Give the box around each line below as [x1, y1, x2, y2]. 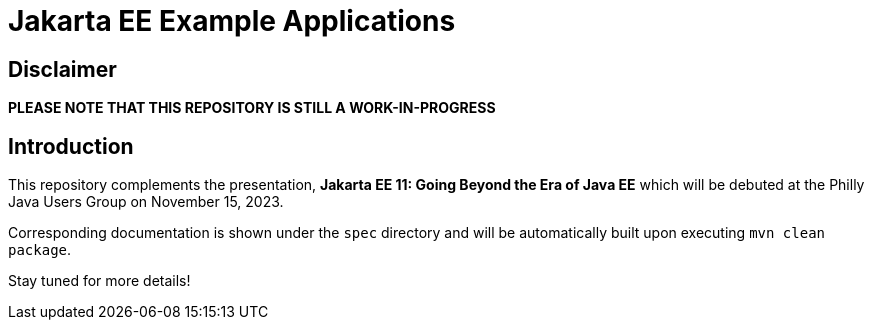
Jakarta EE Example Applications [8, 4, 456, 38]
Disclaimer [8, 56, 117, 82]
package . [8, 241, 72, 259]
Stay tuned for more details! [8, 272, 191, 290]
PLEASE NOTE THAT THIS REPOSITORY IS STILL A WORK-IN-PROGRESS [8, 99, 496, 117]
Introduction [8, 133, 134, 159]
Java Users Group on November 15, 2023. [8, 193, 284, 211]
